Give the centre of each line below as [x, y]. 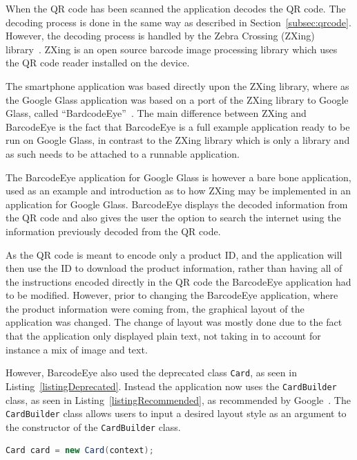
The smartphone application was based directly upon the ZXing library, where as [177, 85]
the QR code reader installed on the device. [98, 63]
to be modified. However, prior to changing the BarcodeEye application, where [172, 295]
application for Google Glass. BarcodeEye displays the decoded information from [177, 204]
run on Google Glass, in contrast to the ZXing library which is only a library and [178, 140]
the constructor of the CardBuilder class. [93, 426]
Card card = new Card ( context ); [80, 451]
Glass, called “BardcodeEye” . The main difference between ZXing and [156, 113]
